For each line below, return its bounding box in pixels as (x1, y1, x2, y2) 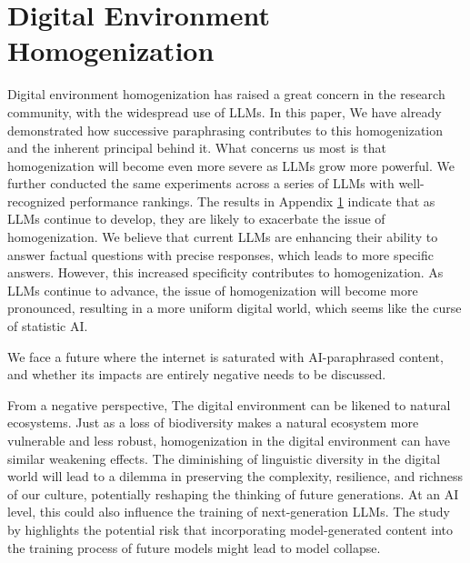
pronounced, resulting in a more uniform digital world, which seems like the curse (7, 298, 462, 317)
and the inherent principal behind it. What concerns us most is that (7, 138, 386, 157)
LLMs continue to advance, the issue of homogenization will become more (7, 280, 418, 299)
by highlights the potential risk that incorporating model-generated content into (7, 519, 453, 538)
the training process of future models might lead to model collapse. (7, 538, 381, 557)
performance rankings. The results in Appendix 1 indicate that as (69, 191, 435, 210)
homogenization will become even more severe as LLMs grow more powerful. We (7, 156, 455, 175)
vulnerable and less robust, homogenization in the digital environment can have (7, 431, 450, 449)
